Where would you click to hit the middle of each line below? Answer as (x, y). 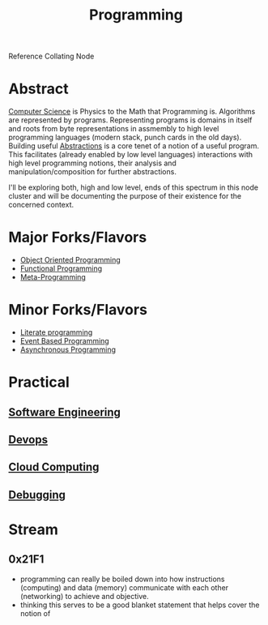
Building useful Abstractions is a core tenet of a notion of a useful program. (134, 146)
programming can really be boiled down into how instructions (122, 579)
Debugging (37, 495)
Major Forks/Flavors (78, 238)
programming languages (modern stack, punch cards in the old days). (125, 137)
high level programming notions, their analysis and (92, 163)
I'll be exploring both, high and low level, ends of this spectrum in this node (134, 187)
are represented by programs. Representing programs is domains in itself (130, 120)
